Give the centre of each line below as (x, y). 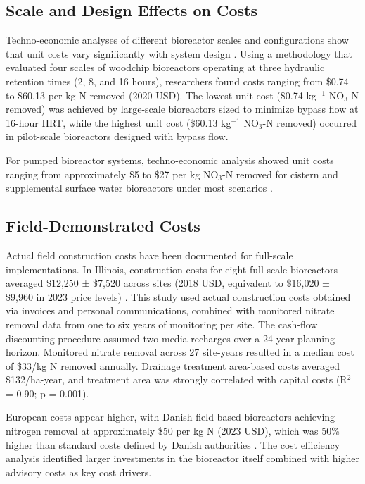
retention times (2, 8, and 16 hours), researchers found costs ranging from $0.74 (177, 81)
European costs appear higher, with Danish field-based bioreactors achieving (171, 417)
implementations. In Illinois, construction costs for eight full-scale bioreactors (172, 269)
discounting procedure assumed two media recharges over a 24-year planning (170, 338)
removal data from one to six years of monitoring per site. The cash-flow (162, 324)
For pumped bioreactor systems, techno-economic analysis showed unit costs (170, 160)
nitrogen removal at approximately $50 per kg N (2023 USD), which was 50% (173, 431)
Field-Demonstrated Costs (103, 226)
